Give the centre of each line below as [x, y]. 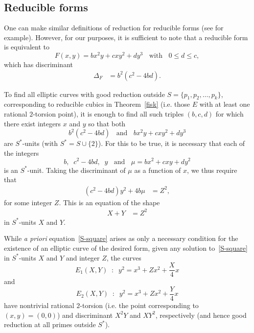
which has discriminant [38, 64]
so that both [107, 123]
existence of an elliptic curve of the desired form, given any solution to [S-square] [126, 248]
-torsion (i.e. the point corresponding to [139, 305]
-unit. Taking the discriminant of [76, 170]
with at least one [225, 104]
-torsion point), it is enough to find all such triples [108, 114]
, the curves [124, 257]
